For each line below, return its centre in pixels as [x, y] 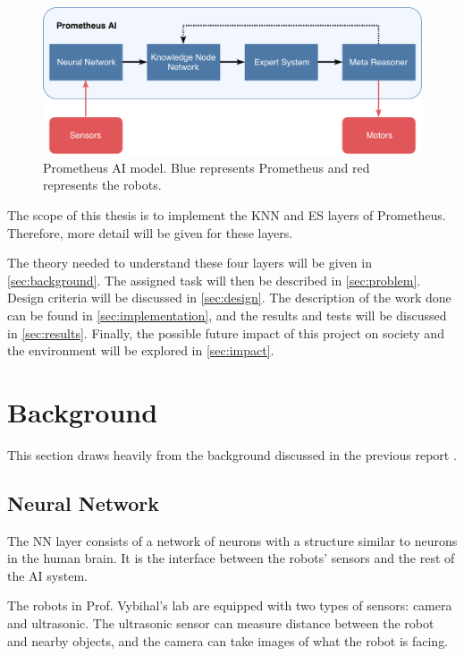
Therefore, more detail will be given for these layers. [150, 232]
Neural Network [84, 503]
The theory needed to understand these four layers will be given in [190, 263]
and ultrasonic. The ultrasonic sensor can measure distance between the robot [221, 623]
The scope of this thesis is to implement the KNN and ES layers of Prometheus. [227, 214]
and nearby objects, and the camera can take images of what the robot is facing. [228, 640]
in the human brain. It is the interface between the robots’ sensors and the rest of [231, 558]
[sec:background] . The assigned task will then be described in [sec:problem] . [214, 280]
